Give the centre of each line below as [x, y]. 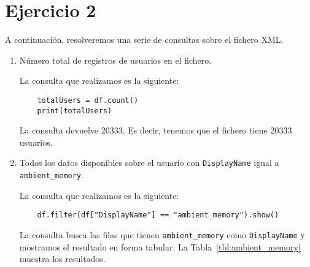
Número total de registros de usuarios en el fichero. [115, 60]
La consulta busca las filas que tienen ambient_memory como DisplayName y [162, 234]
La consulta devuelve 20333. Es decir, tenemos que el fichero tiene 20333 [156, 130]
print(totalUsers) [75, 111]
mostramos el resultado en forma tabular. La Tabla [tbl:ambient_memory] [160, 246]
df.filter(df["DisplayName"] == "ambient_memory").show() [158, 215]
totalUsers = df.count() [88, 100]
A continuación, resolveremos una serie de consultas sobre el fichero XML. [144, 39]
